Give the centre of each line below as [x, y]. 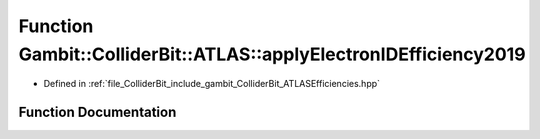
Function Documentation [97, 112]
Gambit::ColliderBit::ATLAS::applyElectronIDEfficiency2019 [272, 54]
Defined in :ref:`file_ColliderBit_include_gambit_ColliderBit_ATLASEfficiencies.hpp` [211, 84]
